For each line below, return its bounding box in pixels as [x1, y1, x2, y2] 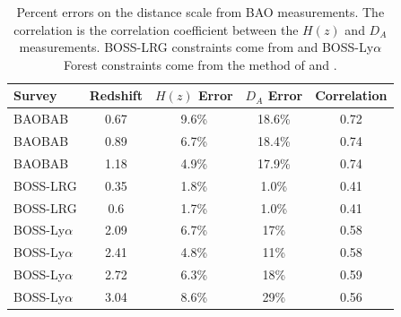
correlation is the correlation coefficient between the [13, 20, 299, 39]
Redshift [89, 86, 144, 105]
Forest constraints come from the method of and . [63, 55, 337, 73]
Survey [13, 86, 57, 105]
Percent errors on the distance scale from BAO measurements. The [16, 3, 385, 21]
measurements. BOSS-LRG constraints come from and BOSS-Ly [19, 38, 374, 56]
